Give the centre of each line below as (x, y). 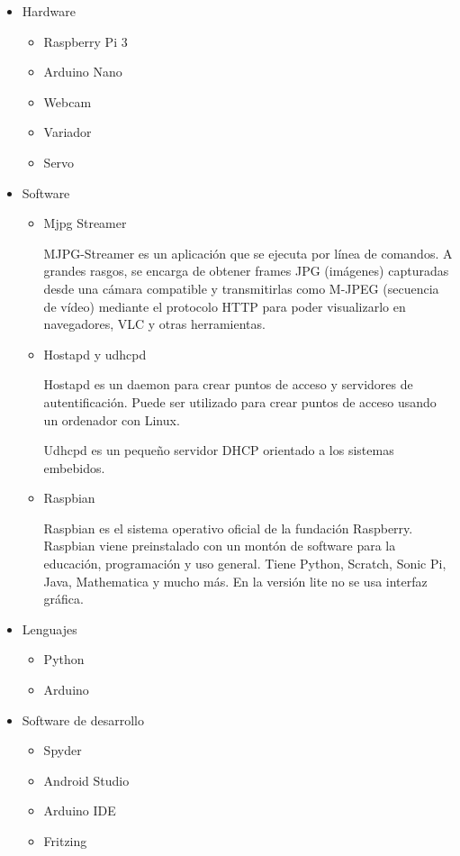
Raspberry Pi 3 (86, 41)
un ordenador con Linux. (112, 419)
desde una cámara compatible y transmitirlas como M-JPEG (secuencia (241, 288)
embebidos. (74, 467)
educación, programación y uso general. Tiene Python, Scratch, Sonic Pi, (245, 564)
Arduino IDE (80, 810)
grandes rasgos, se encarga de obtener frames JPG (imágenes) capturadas (246, 271)
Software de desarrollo (83, 719)
